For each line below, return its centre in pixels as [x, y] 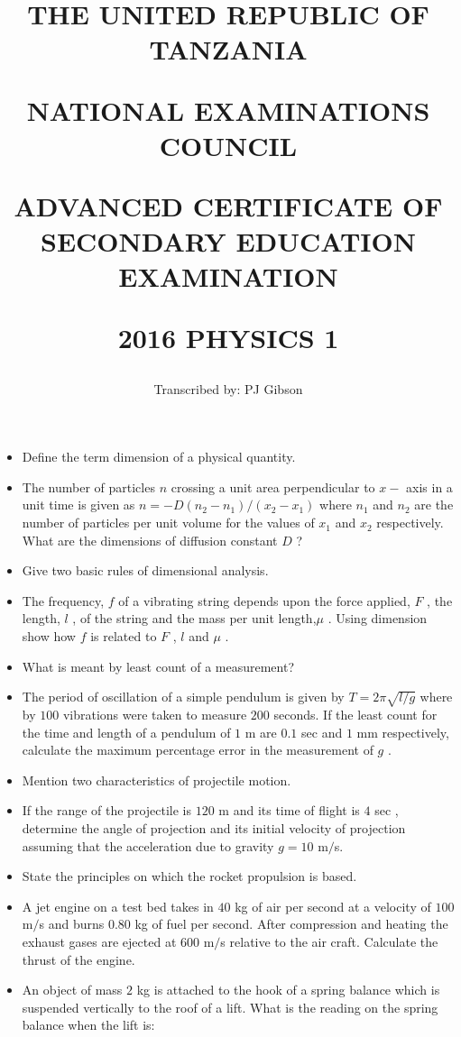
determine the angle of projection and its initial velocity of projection [214, 827]
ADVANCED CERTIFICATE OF [228, 205]
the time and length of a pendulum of [126, 732]
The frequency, [63, 600]
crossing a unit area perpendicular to [273, 486]
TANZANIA [228, 49]
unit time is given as [78, 505]
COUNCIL [228, 145]
